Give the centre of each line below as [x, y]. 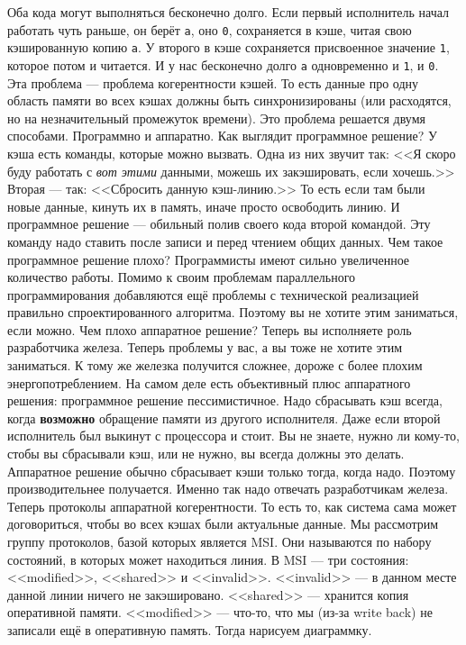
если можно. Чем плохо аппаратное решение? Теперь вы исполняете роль [210, 329]
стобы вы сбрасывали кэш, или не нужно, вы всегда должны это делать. [206, 454]
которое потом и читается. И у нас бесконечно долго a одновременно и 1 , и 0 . [223, 64]
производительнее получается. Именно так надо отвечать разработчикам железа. [228, 489]
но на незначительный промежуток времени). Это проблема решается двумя [216, 118]
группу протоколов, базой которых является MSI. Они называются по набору [219, 541]
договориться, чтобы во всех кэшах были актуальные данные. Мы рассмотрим [223, 524]
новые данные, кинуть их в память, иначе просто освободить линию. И [204, 206]
